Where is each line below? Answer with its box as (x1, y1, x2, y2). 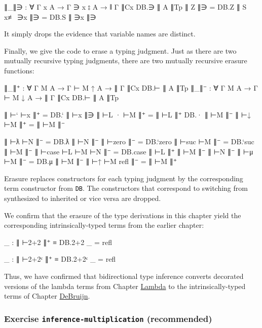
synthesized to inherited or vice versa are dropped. (4, 192, 161, 203)
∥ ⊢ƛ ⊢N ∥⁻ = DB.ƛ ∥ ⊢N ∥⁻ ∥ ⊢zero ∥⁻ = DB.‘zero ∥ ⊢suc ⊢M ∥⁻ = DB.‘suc (4, 136, 254, 146)
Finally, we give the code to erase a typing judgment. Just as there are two (4, 45, 237, 56)
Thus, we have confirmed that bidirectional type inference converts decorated (4, 270, 244, 281)
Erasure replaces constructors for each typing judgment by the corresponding (4, 173, 243, 183)
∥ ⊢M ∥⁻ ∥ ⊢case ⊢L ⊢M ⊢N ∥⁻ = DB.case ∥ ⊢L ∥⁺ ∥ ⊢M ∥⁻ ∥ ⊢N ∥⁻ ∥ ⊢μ (4, 146, 253, 156)
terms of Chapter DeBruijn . (4, 291, 90, 301)
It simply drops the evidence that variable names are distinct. (4, 28, 196, 39)
